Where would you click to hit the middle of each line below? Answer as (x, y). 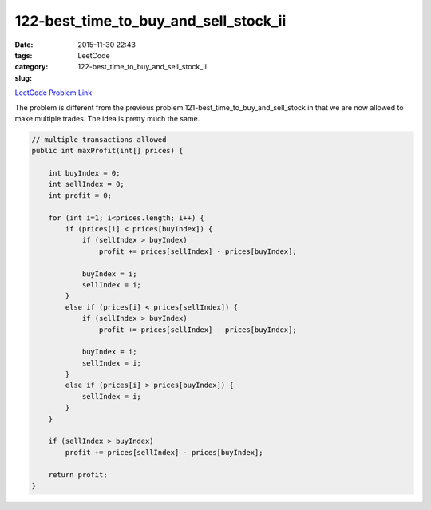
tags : (24, 55)
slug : (23, 78)
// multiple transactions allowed (99, 139)
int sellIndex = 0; (87, 184)
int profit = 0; (80, 195)
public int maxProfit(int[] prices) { (107, 151)
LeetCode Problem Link (53, 93)
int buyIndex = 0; (84, 173)
